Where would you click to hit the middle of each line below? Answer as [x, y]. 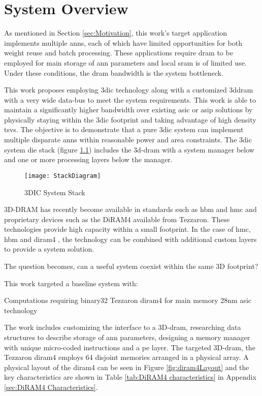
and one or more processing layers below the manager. [88, 159]
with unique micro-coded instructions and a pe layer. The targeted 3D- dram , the [130, 347]
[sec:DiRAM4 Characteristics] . [51, 387]
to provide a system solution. [49, 249]
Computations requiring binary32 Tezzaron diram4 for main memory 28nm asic [128, 300]
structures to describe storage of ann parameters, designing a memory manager [127, 337]
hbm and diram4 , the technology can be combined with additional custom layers [130, 239]
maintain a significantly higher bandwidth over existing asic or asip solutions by [128, 110]
